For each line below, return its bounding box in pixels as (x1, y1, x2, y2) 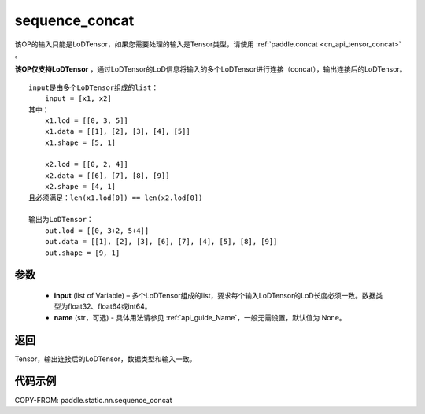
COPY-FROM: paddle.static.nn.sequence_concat (14, 395, 172, 405)
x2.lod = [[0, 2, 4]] (44, 160, 129, 169)
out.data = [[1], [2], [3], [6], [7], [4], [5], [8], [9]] (44, 237, 278, 246)
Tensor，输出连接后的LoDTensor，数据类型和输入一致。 (14, 354, 197, 364)
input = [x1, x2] (44, 94, 112, 103)
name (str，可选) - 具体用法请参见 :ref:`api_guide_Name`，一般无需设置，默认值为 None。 (54, 312, 346, 322)
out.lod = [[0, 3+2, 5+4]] (44, 226, 150, 235)
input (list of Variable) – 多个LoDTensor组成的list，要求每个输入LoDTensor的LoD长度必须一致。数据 (54, 290, 376, 300)
